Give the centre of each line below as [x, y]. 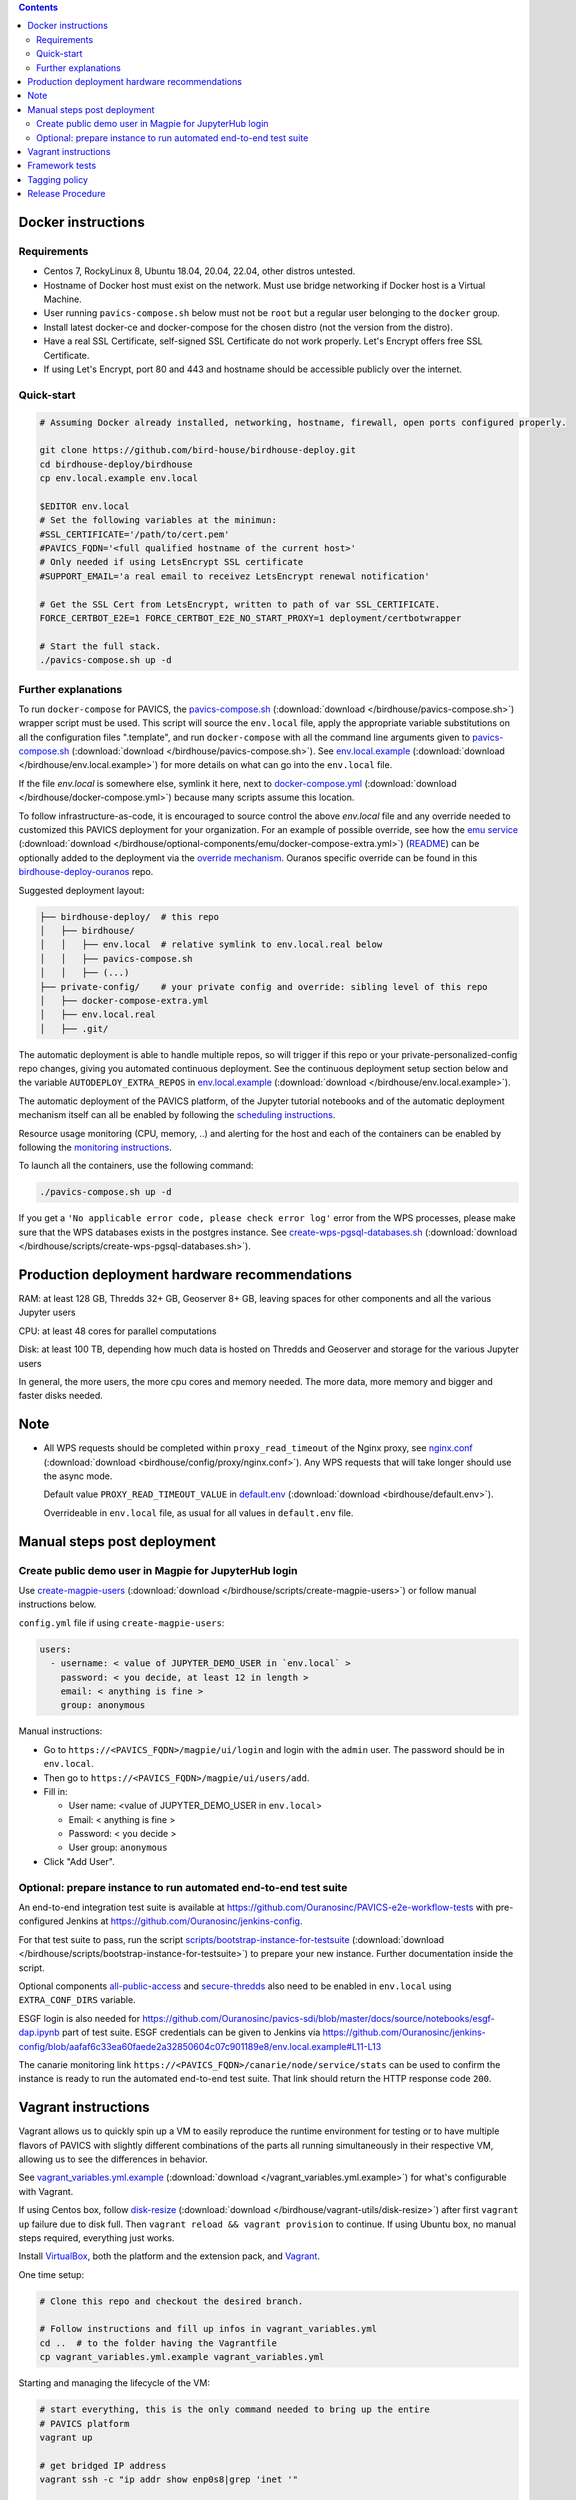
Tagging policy [58, 179]
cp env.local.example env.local [119, 478]
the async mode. [78, 1476]
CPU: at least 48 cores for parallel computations [117, 1331]
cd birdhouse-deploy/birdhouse [116, 464]
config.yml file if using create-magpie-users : [121, 1622]
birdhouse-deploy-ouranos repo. [86, 872]
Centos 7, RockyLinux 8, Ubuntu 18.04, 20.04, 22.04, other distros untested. [199, 271]
